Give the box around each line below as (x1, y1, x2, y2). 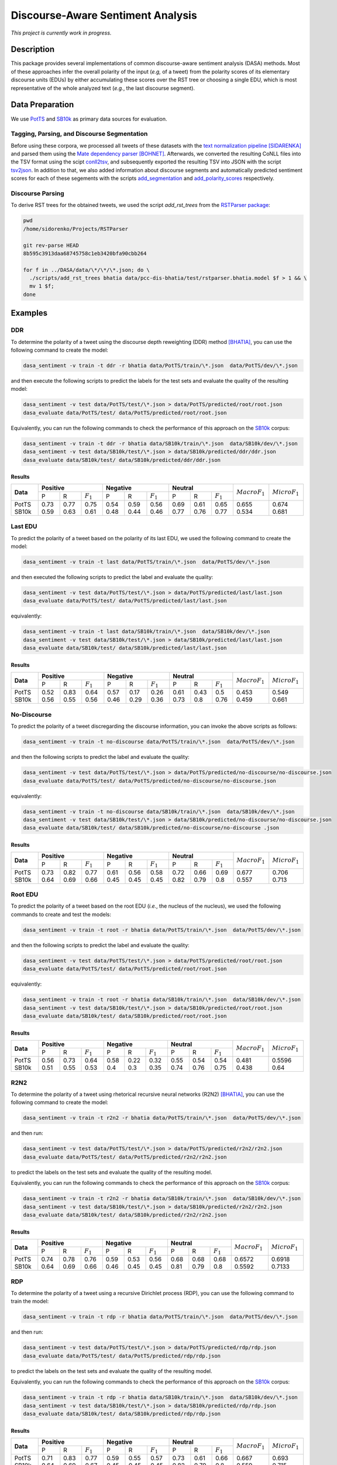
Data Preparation (11, 100, 74, 110)
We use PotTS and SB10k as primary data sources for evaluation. (11, 115, 167, 122)
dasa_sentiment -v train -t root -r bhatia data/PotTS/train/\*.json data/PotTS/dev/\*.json (23, 926, 301, 933)
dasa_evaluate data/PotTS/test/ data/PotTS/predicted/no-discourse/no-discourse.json (23, 777, 276, 784)
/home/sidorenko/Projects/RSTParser (23, 226, 129, 232)
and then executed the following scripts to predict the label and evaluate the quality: (11, 573, 214, 580)
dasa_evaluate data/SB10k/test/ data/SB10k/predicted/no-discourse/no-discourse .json (23, 825, 280, 832)
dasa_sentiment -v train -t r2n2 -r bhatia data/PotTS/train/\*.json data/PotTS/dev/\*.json (23, 1115, 301, 1122)
